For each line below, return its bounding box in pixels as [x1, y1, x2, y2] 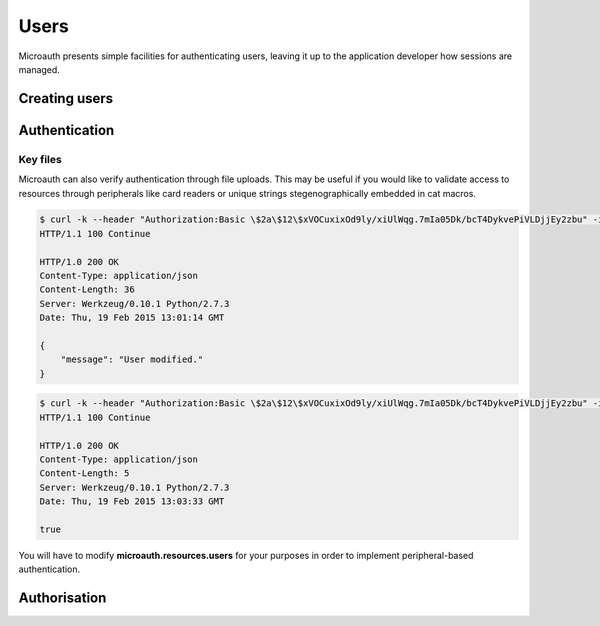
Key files [18, 152, 62, 166]
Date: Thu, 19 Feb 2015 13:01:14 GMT [39, 312, 225, 324]
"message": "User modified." [60, 354, 204, 365]
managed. [18, 63, 60, 75]
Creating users [18, 90, 114, 107]
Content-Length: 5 [39, 468, 130, 479]
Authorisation [18, 590, 107, 607]
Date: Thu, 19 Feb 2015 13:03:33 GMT [39, 496, 225, 507]
